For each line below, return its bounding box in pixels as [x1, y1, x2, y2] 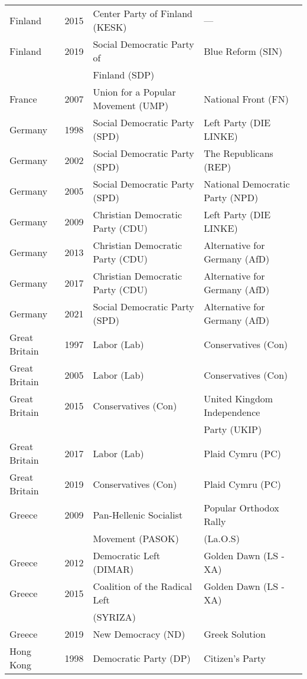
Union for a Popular [93, 85, 176, 99]
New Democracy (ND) [93, 627, 185, 641]
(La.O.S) [204, 532, 240, 545]
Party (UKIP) [204, 422, 262, 436]
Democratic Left [93, 549, 161, 562]
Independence [204, 405, 260, 419]
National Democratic [204, 177, 290, 191]
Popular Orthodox [204, 501, 279, 514]
